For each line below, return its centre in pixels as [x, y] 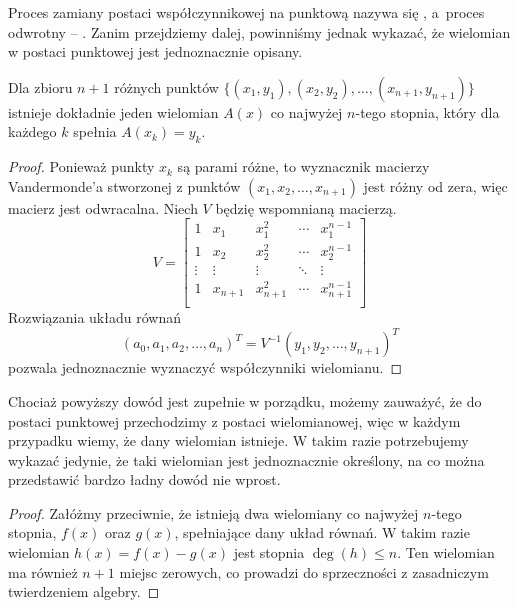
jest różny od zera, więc [435, 185]
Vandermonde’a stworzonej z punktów [124, 185]
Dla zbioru [40, 86]
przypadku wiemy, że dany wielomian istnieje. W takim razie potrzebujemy [238, 440]
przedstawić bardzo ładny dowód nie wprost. [144, 479]
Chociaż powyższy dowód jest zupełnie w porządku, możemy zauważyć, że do [245, 400]
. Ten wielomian [446, 552]
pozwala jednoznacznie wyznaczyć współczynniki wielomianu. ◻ [205, 367]
